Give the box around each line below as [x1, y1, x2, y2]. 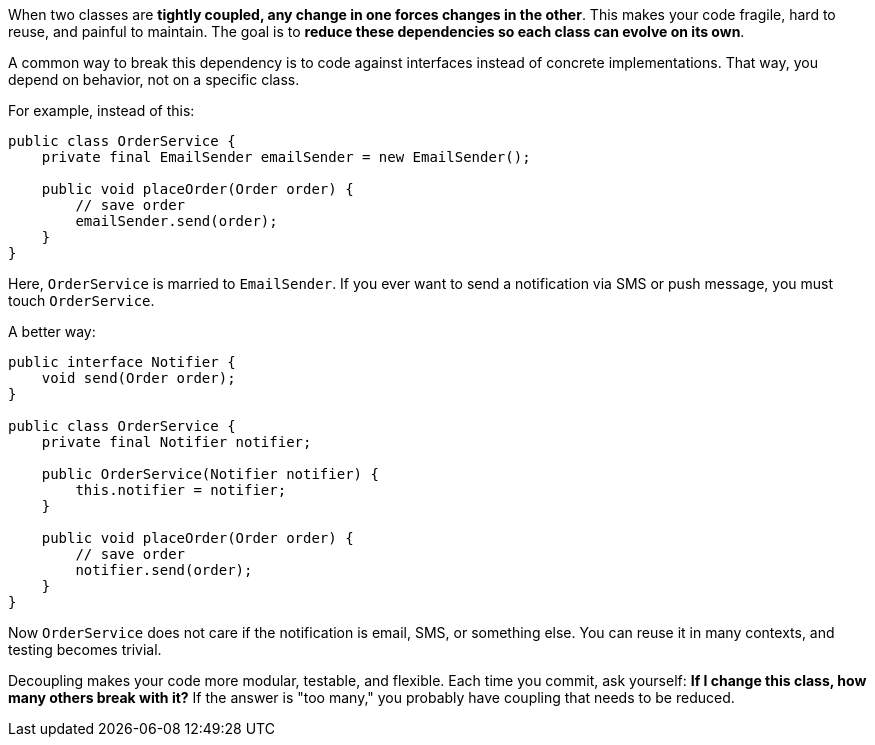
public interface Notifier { [8, 354, 236, 370]
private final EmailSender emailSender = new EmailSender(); [41, 149, 531, 165]
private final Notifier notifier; [41, 434, 312, 450]
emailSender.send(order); [75, 213, 278, 229]
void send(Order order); [41, 370, 236, 386]
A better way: [8, 323, 96, 340]
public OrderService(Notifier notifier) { [41, 466, 379, 482]
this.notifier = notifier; [75, 482, 287, 498]
